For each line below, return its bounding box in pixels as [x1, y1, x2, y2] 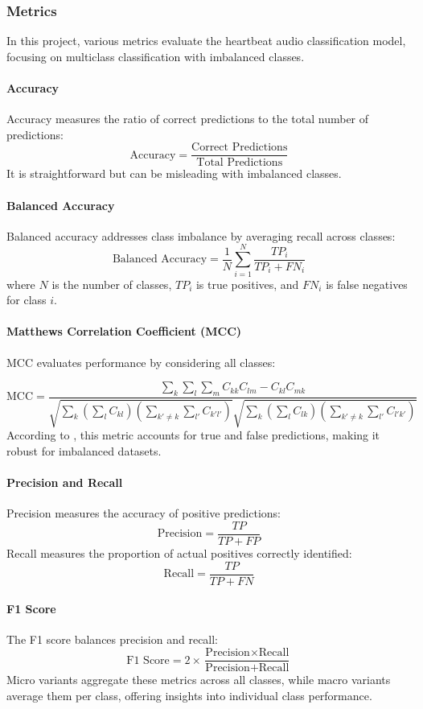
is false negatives [326, 275, 408, 292]
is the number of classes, [51, 275, 172, 292]
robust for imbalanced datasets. [6, 442, 162, 459]
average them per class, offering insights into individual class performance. [6, 686, 372, 703]
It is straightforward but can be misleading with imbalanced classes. [6, 165, 342, 182]
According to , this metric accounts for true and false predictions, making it [6, 427, 380, 443]
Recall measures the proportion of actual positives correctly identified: [6, 545, 352, 561]
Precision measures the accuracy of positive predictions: [6, 505, 281, 521]
